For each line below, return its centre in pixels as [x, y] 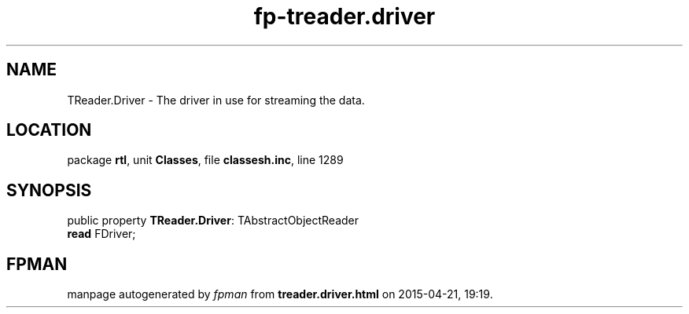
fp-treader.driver [344, 16]
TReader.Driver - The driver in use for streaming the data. [216, 100]
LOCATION [49, 130]
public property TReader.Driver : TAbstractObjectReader [213, 221]
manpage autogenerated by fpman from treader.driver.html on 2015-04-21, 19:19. [280, 294]
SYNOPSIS [49, 190]
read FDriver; [101, 234]
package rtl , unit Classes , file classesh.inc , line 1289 [205, 160]
